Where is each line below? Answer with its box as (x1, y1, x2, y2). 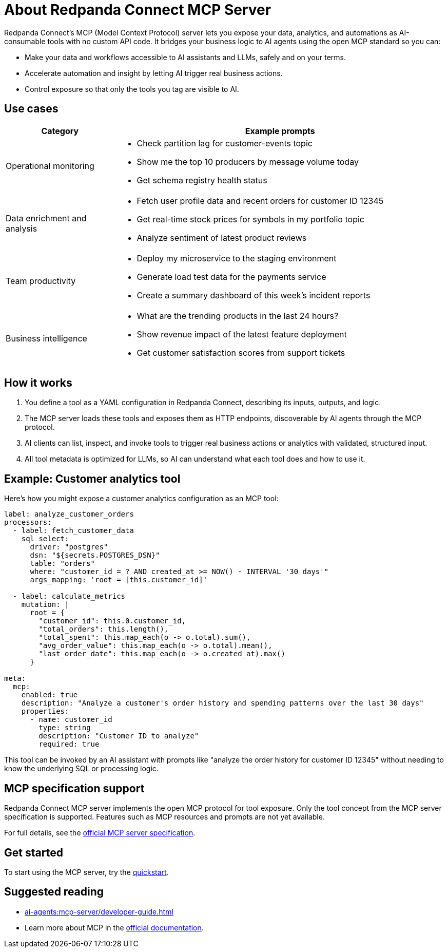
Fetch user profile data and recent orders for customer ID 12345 (137, 195, 384, 206)
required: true (38, 740, 100, 749)
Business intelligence (6, 333, 87, 344)
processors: (4, 518, 52, 527)
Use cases (4, 102, 59, 116)
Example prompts (245, 125, 315, 136)
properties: (21, 707, 69, 716)
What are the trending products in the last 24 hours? (137, 310, 339, 321)
